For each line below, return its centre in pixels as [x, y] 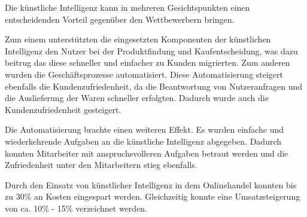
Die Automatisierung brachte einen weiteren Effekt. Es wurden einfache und [145, 129]
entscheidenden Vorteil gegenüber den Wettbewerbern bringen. [120, 19]
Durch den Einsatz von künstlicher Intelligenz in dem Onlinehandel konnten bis [151, 184]
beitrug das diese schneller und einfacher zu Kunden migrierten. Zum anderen [148, 62]
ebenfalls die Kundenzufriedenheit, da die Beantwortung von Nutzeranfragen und [154, 86]
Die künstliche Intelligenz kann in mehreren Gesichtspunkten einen [127, 7]
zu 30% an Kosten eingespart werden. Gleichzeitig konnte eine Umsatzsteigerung [153, 196]
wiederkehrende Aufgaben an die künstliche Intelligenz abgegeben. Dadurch [143, 141]
